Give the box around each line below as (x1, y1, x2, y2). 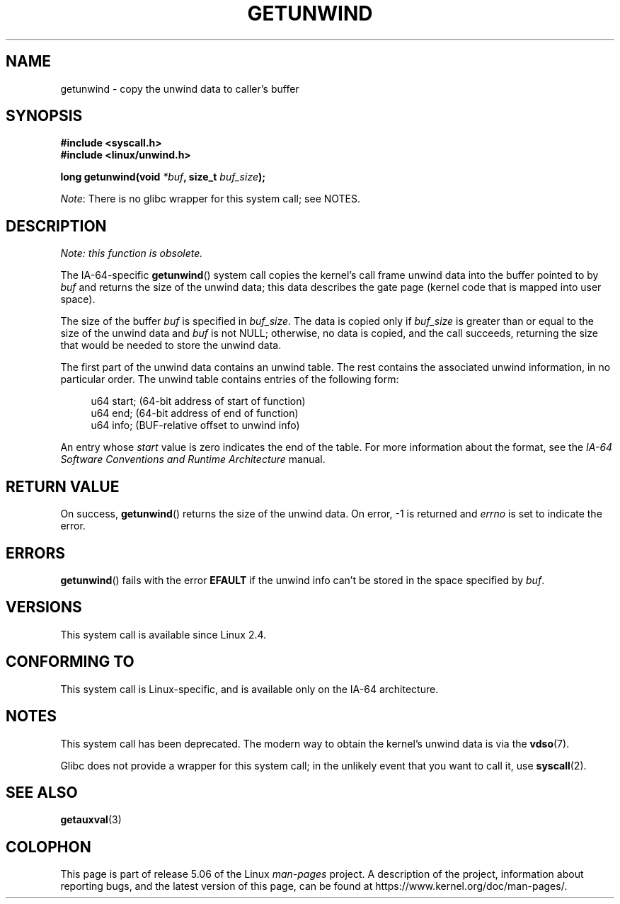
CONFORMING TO (6, 653, 134, 671)
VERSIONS (6, 598, 82, 617)
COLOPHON (6, 837, 91, 856)
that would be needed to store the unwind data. (60, 339, 282, 352)
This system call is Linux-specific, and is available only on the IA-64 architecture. (60, 682, 439, 695)
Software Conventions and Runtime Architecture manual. (60, 453, 326, 466)
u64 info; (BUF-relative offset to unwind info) (91, 419, 300, 432)
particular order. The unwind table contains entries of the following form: (60, 373, 399, 386)
